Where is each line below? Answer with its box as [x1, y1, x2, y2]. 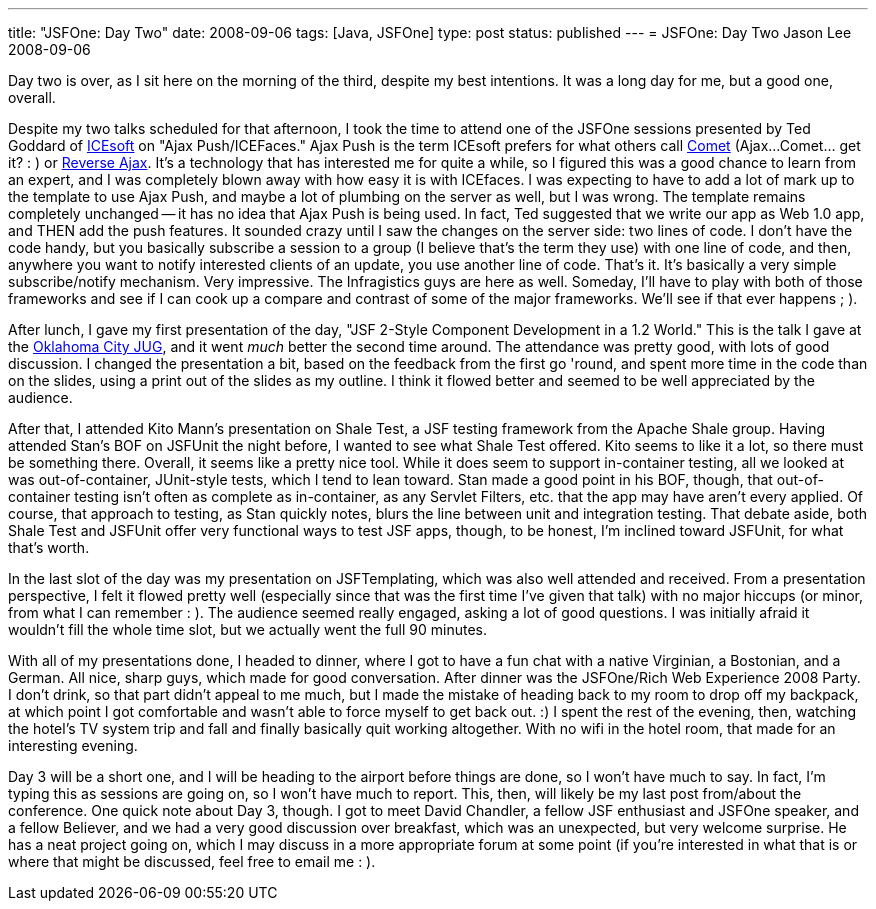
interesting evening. [8, 737, 138, 754]
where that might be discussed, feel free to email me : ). [8, 853, 376, 870]
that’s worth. [8, 539, 90, 556]
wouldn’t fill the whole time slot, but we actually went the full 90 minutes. [8, 621, 488, 638]
